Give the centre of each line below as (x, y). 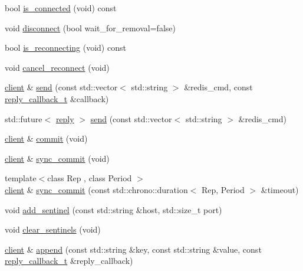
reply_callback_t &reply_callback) (69, 261)
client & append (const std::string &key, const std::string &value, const (133, 249)
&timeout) (280, 189)
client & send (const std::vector (61, 87)
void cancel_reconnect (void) (57, 67)
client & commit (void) (46, 138)
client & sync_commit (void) (57, 158)
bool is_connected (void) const (61, 8)
